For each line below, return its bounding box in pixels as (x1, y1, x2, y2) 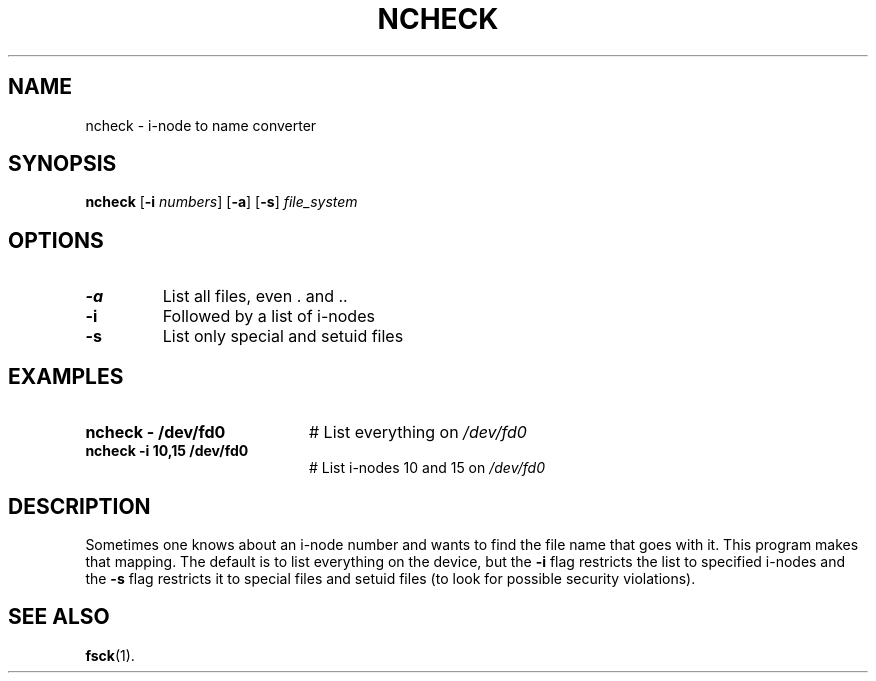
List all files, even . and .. (162, 286, 348, 307)
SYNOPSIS (8, 151, 117, 177)
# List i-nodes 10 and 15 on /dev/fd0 (309, 459, 545, 477)
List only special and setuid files (162, 326, 404, 347)
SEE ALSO (8, 604, 110, 630)
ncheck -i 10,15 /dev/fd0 (85, 442, 249, 460)
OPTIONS (8, 227, 104, 253)
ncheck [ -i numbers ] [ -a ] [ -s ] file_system (85, 193, 358, 211)
